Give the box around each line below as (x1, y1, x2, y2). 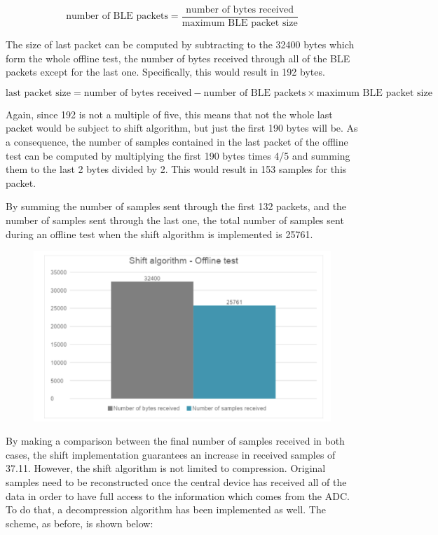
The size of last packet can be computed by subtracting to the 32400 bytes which (6, 37, 355, 52)
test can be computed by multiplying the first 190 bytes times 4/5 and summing (6, 148, 350, 162)
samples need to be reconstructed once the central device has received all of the (6, 475, 347, 489)
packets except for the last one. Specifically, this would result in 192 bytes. (6, 64, 325, 79)
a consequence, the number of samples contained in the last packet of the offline (6, 134, 348, 149)
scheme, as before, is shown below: (6, 515, 153, 530)
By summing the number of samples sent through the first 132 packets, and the (6, 199, 347, 214)
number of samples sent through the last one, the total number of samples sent (6, 213, 344, 227)
